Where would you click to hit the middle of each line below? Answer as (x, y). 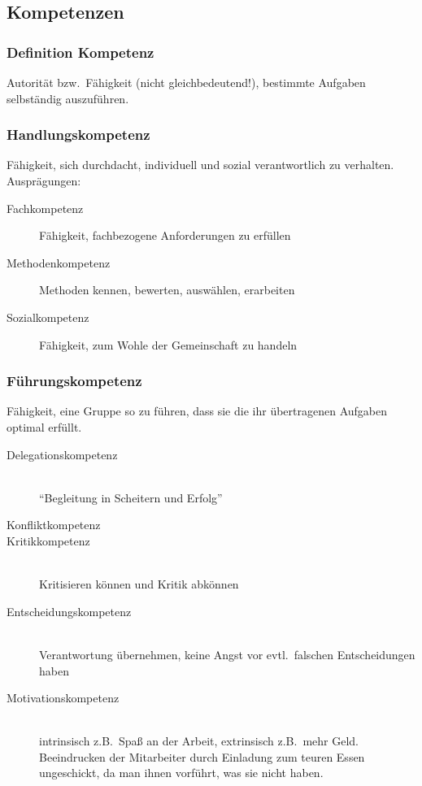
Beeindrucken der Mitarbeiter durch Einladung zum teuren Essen (202, 756)
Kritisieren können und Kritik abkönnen (139, 584)
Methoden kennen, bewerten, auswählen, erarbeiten (167, 290)
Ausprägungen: (44, 180)
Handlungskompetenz (78, 135)
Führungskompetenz (74, 381)
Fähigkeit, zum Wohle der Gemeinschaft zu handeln (168, 344)
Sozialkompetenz (48, 317)
